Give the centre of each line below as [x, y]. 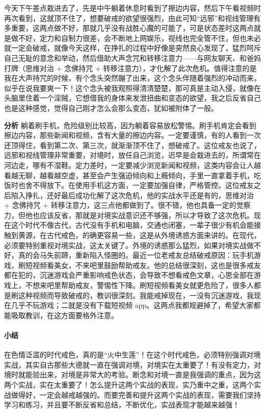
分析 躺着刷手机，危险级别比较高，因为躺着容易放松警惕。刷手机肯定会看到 [130, 125]
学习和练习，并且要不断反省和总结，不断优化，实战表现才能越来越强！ [122, 405]
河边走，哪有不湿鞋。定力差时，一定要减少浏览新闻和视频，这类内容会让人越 [132, 165]
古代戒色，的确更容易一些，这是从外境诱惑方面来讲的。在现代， [154, 235]
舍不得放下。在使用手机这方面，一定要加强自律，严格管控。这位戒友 [139, 185]
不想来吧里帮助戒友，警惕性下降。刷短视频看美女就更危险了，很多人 [139, 285]
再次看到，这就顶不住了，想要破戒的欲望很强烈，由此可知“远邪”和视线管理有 [132, 18]
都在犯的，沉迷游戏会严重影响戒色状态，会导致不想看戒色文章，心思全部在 [129, 275]
